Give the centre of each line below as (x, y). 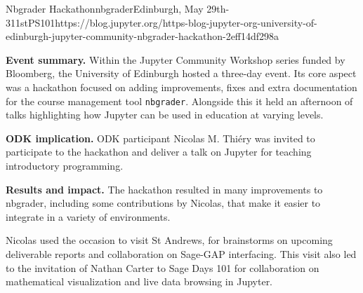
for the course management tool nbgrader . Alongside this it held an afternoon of (179, 101)
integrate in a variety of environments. (88, 216)
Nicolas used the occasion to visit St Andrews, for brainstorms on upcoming (169, 240)
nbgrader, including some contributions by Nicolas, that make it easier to (163, 203)
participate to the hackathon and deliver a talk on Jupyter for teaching (159, 152)
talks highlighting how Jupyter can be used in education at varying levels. (165, 115)
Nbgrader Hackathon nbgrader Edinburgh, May (105, 8)
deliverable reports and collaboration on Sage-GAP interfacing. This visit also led (181, 253)
